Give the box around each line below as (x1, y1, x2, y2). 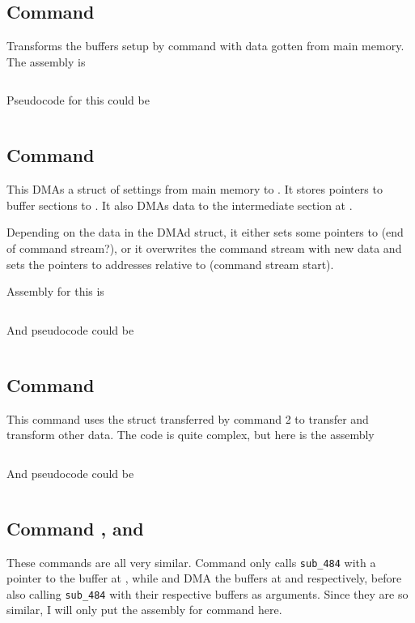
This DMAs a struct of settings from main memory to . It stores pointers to (6, 181, 383, 198)
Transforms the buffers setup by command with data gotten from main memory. (6, 37, 404, 54)
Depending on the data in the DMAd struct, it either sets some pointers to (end (6, 224, 404, 241)
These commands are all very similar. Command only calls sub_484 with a (6, 553, 376, 570)
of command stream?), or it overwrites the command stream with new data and (6, 239, 402, 256)
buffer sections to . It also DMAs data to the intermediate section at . (6, 196, 353, 213)
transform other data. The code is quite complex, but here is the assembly (6, 426, 375, 443)
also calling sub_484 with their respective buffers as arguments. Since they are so (6, 585, 409, 602)
